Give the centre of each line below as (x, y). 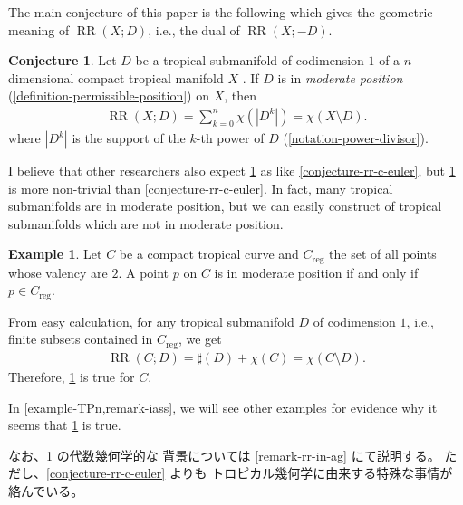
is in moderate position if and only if (316, 272)
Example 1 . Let (55, 254)
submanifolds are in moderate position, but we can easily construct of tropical (225, 206)
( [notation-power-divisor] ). (356, 138)
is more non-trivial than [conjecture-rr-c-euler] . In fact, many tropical (201, 188)
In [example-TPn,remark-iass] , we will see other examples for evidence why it (223, 407)
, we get (200, 339)
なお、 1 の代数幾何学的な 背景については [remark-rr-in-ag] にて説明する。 (224, 455)
